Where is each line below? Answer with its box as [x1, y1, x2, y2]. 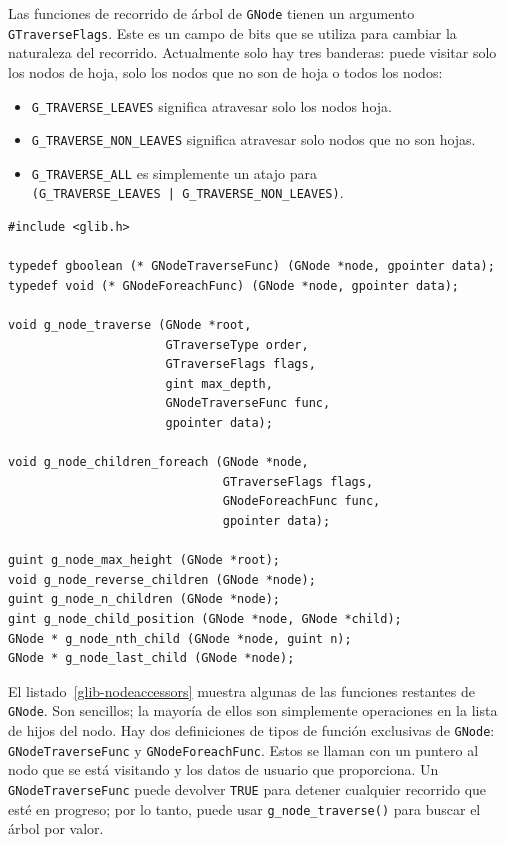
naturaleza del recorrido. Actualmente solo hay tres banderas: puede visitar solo [8, 42, 497, 63]
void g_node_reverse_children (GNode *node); [8, 572, 316, 587]
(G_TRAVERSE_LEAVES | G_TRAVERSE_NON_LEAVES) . [31, 182, 344, 203]
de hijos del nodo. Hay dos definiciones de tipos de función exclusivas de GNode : [8, 720, 495, 741]
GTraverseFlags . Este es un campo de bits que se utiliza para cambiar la [8, 22, 457, 43]
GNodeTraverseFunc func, [165, 396, 331, 411]
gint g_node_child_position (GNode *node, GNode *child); [8, 612, 402, 626]
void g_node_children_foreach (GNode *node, [8, 455, 309, 470]
